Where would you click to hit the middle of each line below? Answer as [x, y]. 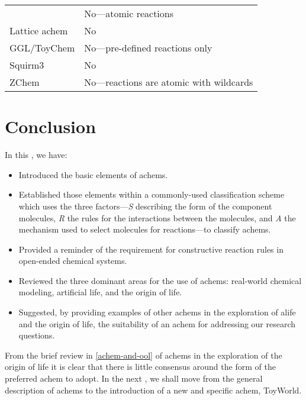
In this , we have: [36, 155]
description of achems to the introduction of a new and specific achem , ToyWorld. [153, 390]
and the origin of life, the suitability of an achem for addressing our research [157, 323]
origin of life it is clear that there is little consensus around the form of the [140, 367]
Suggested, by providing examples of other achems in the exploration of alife [157, 312]
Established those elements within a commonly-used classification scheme [152, 194]
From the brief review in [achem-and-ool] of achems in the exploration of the [144, 355]
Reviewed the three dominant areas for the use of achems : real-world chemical [160, 280]
